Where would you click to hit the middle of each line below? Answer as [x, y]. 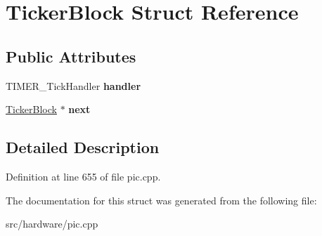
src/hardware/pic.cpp [52, 224]
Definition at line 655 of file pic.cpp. [83, 176]
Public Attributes [71, 56]
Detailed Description [83, 147]
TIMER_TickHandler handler [73, 85]
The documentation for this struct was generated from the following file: [161, 200]
